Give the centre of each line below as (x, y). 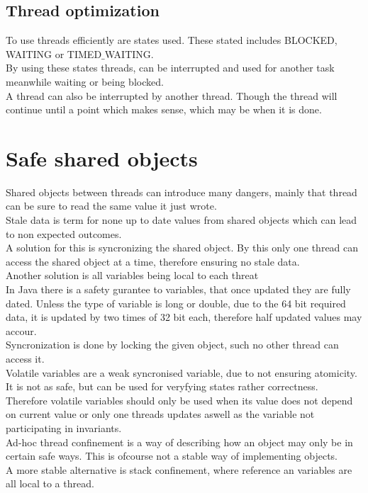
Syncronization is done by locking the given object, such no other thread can (172, 345)
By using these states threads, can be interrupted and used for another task (170, 68)
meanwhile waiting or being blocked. (85, 81)
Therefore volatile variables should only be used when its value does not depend (179, 400)
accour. (21, 330)
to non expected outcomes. (64, 233)
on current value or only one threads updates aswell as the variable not (160, 414)
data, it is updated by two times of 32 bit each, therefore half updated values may (184, 317)
